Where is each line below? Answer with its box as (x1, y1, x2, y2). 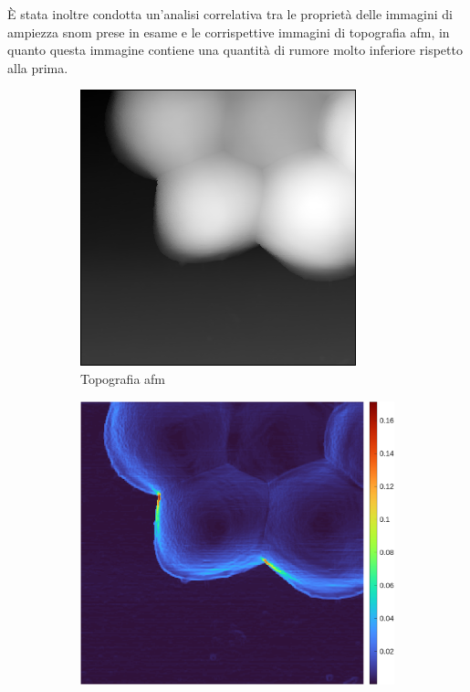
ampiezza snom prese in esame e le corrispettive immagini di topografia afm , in (7, 22, 450, 41)
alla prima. (7, 58, 68, 77)
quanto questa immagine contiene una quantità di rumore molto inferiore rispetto (7, 40, 463, 59)
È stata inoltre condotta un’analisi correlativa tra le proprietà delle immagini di (7, 5, 453, 23)
